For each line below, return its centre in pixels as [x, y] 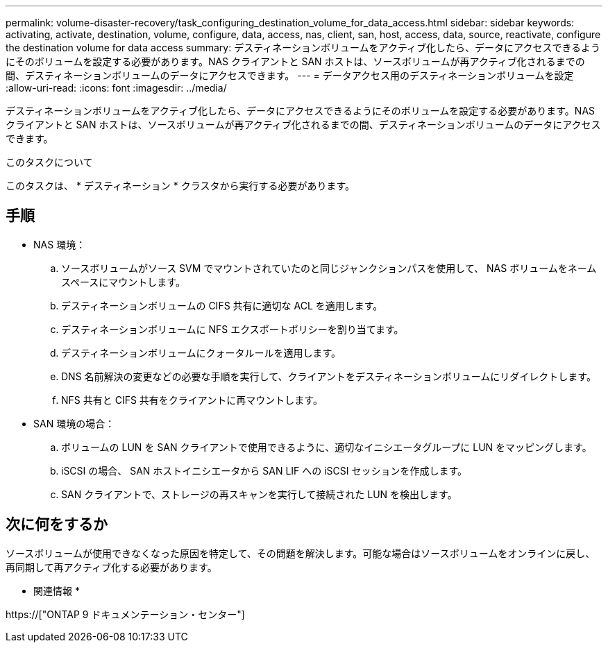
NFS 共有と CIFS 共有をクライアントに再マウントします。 [192, 400]
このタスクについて [49, 162]
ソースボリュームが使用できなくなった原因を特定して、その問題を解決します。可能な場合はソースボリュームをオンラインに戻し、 [301, 553]
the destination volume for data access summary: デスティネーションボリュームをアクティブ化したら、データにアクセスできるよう [303, 48]
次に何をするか [57, 525]
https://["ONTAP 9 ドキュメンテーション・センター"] [125, 614]
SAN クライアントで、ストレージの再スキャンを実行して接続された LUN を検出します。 [259, 494]
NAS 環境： [60, 244]
